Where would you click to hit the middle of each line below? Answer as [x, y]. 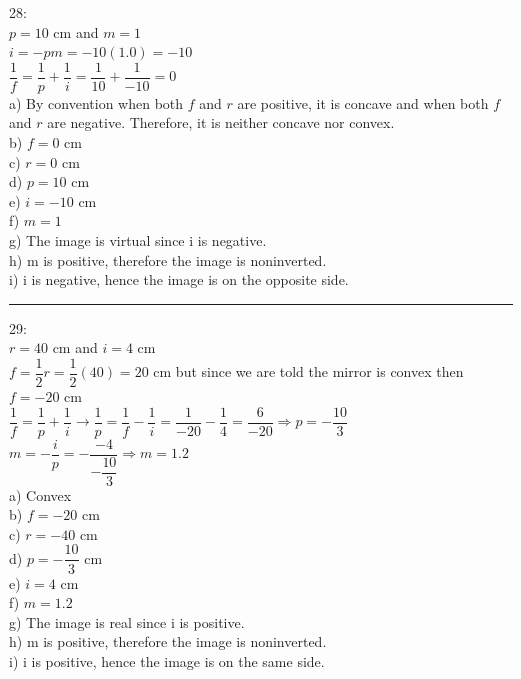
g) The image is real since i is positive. [127, 621]
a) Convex [40, 494]
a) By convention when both [96, 102]
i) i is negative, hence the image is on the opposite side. [179, 279]
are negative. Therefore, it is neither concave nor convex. [221, 122]
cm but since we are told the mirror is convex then [308, 371]
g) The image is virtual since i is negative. [138, 240]
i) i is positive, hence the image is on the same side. [167, 660]
